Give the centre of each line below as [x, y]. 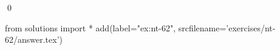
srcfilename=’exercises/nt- [227, 27]
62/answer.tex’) [34, 39]
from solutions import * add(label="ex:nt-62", [90, 27]
